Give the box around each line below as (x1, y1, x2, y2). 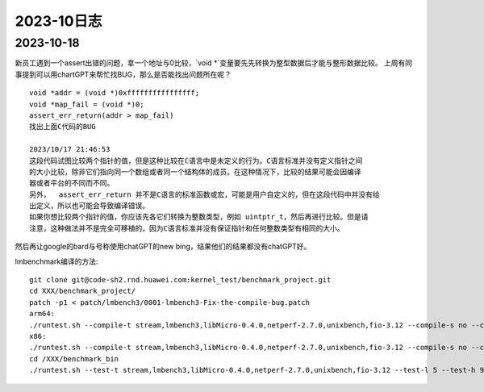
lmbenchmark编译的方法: (15, 256, 98, 266)
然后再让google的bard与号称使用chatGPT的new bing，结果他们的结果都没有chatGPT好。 (15, 242, 311, 252)
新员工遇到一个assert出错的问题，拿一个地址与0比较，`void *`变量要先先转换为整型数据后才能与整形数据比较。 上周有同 (15, 58, 413, 68)
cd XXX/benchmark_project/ (29, 286, 136, 296)
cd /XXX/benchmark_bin (29, 354, 119, 363)
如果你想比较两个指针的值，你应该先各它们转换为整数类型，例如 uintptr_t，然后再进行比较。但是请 (29, 212, 369, 222)
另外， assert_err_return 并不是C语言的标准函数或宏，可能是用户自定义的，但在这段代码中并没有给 (29, 190, 381, 199)
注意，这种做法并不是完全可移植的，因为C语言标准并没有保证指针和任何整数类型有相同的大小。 (29, 223, 344, 233)
